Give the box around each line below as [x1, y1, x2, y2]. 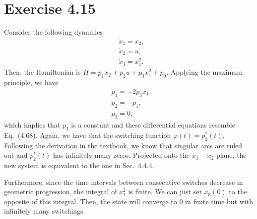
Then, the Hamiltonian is [4, 67, 81, 77]
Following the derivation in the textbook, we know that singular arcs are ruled [4, 140, 243, 150]
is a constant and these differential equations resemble [71, 119, 235, 130]
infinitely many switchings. [4, 206, 85, 216]
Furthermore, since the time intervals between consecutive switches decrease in [4, 176, 243, 187]
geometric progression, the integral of [4, 186, 117, 197]
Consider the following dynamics [4, 27, 103, 37]
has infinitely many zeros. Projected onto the [53, 150, 190, 160]
